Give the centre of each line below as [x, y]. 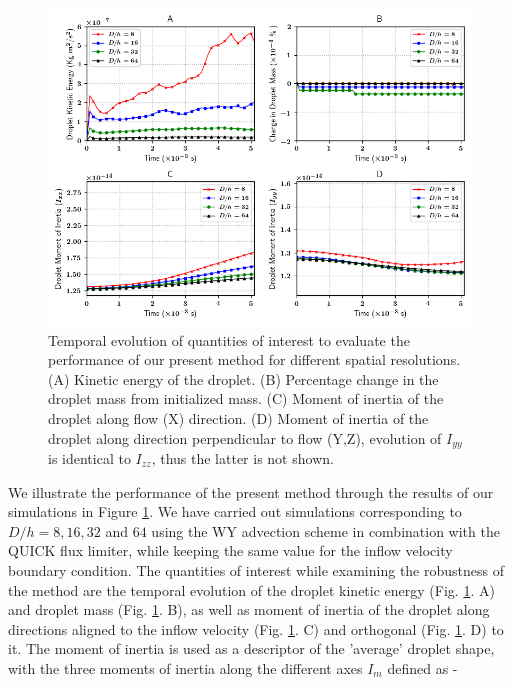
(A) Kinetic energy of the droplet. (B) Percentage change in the [243, 378]
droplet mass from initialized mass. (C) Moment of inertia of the [246, 398]
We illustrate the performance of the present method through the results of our [251, 491]
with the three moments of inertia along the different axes [185, 667]
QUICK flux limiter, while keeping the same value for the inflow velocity [230, 550]
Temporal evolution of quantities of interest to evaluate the [229, 339]
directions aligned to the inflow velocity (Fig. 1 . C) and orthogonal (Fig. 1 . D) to [256, 628]
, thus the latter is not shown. [242, 458]
